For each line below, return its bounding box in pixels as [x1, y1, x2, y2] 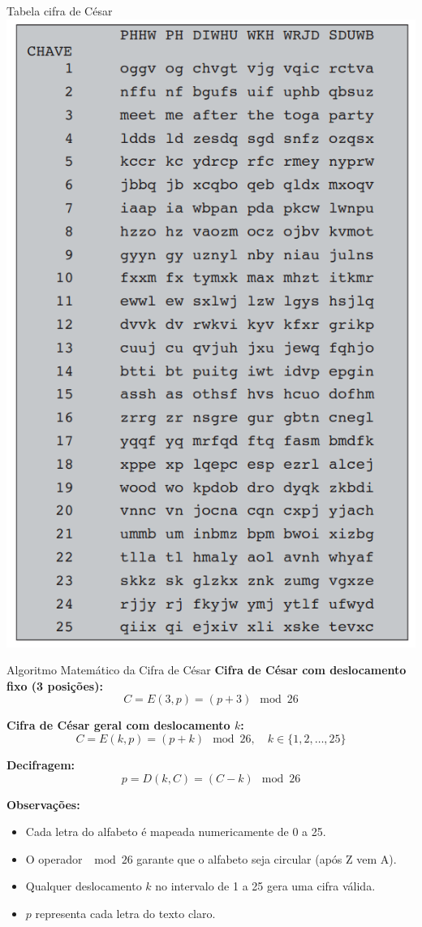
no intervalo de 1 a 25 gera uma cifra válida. [155, 877, 376, 895]
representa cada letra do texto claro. [35, 904, 216, 921]
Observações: [6, 795, 80, 812]
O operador [25, 850, 83, 867]
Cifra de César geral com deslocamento [6, 717, 230, 734]
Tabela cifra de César [6, 2, 113, 19]
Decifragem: [6, 756, 75, 773]
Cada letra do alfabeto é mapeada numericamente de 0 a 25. [25, 823, 326, 840]
